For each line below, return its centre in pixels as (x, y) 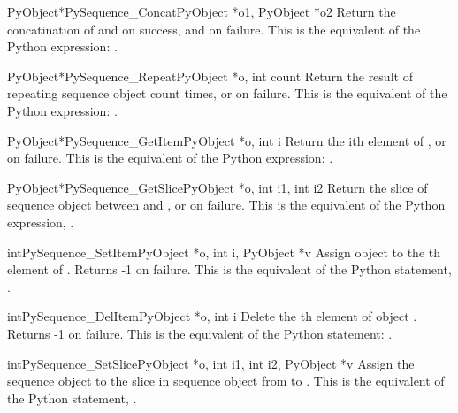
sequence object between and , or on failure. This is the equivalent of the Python (226, 205)
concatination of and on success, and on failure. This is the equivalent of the (214, 29)
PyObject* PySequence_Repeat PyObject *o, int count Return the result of (210, 76)
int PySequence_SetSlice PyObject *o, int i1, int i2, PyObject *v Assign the (211, 363)
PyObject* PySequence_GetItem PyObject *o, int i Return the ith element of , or (227, 140)
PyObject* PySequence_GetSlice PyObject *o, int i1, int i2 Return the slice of (218, 187)
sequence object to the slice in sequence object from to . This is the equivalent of (226, 381)
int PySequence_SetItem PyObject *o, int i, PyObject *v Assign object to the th (224, 252)
